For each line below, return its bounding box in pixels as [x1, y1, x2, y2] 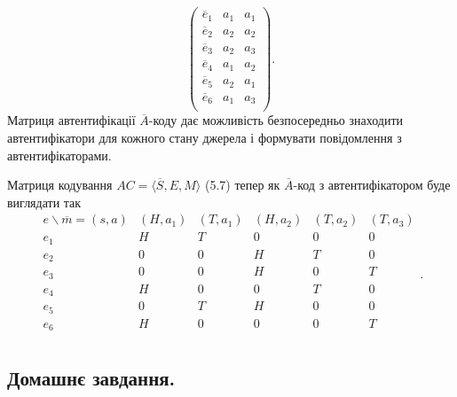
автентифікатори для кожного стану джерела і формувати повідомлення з [7, 128, 402, 146]
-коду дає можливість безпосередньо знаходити [148, 111, 403, 129]
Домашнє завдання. [7, 363, 176, 391]
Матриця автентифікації [7, 111, 136, 129]
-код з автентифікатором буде [293, 175, 451, 194]
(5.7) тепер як [204, 175, 280, 194]
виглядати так [7, 192, 82, 211]
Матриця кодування [7, 175, 113, 194]
